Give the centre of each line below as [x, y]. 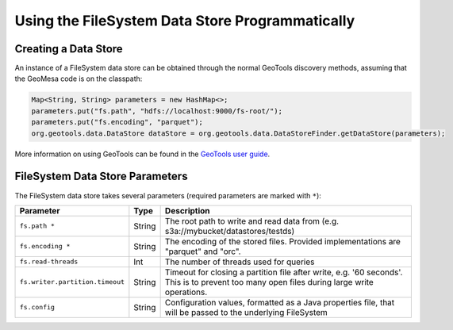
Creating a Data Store [69, 49]
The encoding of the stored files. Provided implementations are [282, 241]
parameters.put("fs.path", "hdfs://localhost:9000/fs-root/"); [157, 111]
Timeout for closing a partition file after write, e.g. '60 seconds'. [284, 272]
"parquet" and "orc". [203, 251]
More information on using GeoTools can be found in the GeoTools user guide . [142, 154]
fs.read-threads [49, 262]
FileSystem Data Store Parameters [101, 177]
